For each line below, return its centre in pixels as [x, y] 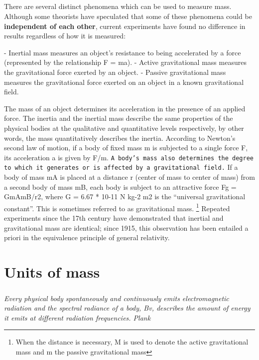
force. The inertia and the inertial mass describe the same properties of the [119, 118]
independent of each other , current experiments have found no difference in [125, 26]
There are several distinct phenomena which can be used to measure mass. [118, 6]
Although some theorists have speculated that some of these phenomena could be [128, 16]
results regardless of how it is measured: [65, 36]
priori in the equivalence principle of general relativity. [87, 237]
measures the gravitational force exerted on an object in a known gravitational [124, 82]
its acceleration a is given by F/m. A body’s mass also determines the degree [129, 157]
